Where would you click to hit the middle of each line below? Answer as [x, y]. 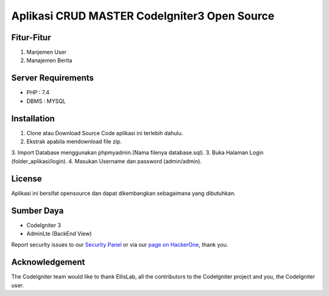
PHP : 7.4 [38, 93]
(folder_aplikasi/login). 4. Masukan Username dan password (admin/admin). [107, 161]
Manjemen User [47, 52]
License [27, 179]
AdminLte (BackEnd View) [59, 234]
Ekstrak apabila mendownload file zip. [74, 142]
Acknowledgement [48, 262]
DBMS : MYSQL [46, 101]
